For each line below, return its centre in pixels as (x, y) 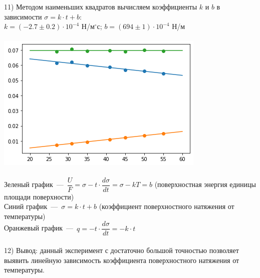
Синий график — (31, 206)
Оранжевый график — (39, 228)
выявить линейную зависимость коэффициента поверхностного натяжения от (122, 260)
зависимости (23, 16)
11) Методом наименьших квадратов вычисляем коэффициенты (101, 6)
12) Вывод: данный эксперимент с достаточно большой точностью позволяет (121, 250)
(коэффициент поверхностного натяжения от (167, 206)
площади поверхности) (39, 196)
